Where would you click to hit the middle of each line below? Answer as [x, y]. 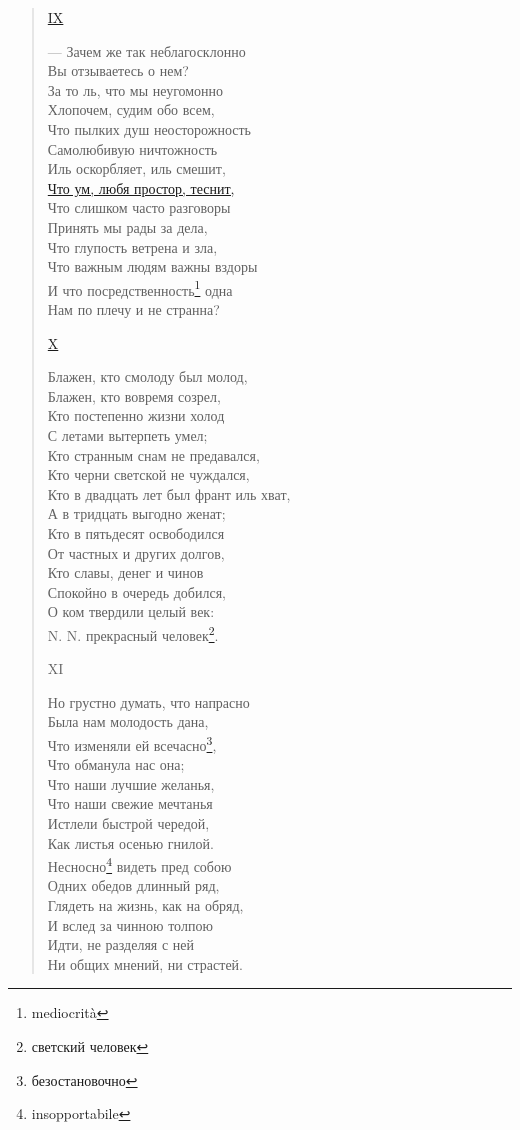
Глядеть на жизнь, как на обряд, [145, 904]
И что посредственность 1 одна [140, 288]
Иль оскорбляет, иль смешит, [136, 168]
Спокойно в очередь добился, [136, 591]
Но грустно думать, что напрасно [148, 701]
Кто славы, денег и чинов [125, 572]
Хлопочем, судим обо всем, [131, 109]
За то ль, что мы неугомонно [135, 89]
